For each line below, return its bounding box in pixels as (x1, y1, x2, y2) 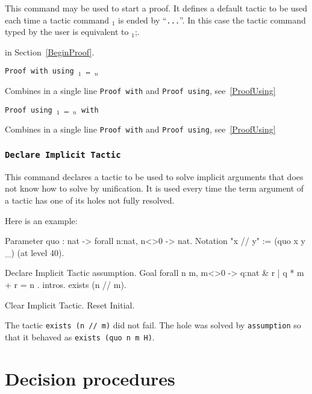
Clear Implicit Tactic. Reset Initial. (5, 298, 135, 311)
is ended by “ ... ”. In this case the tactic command (118, 13, 306, 26)
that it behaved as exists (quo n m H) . (5, 330, 155, 343)
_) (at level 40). (5, 246, 64, 258)
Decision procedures (5, 366, 175, 390)
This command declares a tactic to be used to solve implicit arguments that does (5, 170, 304, 183)
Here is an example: (5, 214, 78, 227)
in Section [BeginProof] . (5, 45, 95, 58)
